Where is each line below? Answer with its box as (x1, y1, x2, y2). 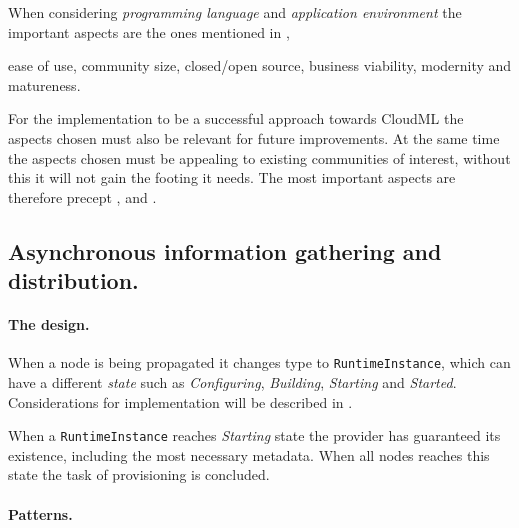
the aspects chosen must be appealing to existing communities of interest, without (8, 147, 511, 168)
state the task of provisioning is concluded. (8, 464, 270, 485)
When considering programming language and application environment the (8, 2, 462, 22)
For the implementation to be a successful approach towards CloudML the (8, 108, 464, 129)
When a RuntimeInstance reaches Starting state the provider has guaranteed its (8, 425, 501, 446)
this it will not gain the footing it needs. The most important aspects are (8, 167, 456, 188)
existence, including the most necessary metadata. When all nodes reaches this (8, 444, 490, 465)
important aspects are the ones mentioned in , (8, 21, 290, 42)
